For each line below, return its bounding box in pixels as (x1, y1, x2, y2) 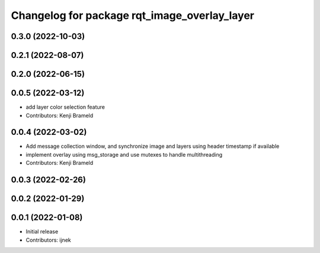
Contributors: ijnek (25, 236, 71, 244)
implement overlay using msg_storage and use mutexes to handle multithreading (25, 151, 223, 158)
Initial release (25, 228, 59, 235)
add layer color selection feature (25, 103, 105, 111)
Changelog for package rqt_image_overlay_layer (11, 9, 255, 22)
